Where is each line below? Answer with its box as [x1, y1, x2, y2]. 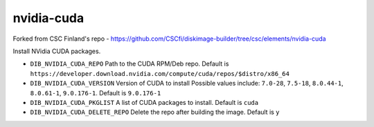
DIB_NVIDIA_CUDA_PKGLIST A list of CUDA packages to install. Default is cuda [30, 98, 259, 106]
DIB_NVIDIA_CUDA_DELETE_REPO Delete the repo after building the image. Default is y [30, 108, 280, 117]
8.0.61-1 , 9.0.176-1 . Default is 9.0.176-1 [30, 88, 161, 97]
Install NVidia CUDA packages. [12, 47, 101, 55]
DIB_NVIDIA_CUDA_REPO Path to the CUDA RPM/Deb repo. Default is [30, 59, 229, 68]
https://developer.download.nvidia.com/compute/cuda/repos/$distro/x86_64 [30, 70, 290, 77]
